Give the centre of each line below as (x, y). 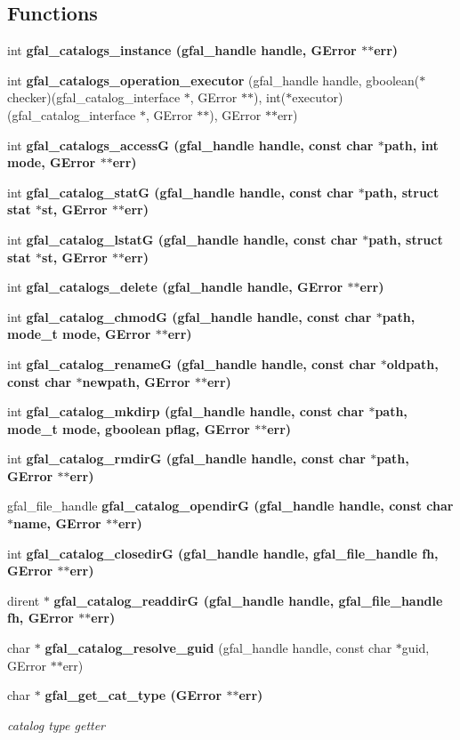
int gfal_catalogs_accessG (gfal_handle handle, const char (190, 145)
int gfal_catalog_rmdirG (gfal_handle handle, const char (186, 458)
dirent (24, 600)
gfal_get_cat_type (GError (133, 695)
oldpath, (412, 363)
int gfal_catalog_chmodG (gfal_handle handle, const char (190, 316)
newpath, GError (136, 381)
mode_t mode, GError (79, 334)
